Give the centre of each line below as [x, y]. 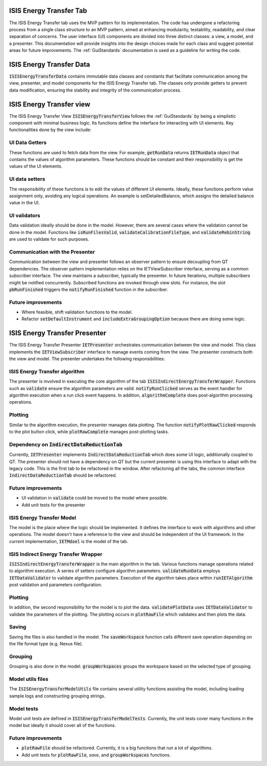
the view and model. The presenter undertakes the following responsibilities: [87, 359]
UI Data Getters [28, 142]
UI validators [25, 216]
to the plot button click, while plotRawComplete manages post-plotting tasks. [89, 431]
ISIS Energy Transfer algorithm [47, 371]
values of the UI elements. [36, 166]
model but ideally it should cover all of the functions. [63, 725]
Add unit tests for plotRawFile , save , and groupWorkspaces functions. [96, 755]
